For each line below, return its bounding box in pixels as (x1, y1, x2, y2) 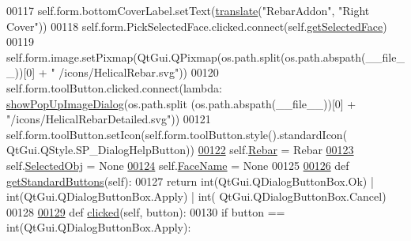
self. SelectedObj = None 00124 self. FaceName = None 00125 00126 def (6, 156, 349, 173)
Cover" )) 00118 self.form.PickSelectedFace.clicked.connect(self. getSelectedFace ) (6, 17, 387, 34)
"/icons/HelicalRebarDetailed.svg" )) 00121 (6, 111, 211, 127)
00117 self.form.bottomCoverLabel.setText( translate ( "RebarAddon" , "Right (6, 2, 370, 18)
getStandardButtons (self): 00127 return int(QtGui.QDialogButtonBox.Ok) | (6, 172, 374, 189)
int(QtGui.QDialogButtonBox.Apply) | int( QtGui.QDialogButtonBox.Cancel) (6, 188, 386, 205)
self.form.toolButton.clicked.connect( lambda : (6, 79, 222, 96)
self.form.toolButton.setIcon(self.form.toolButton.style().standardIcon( (6, 126, 348, 142)
